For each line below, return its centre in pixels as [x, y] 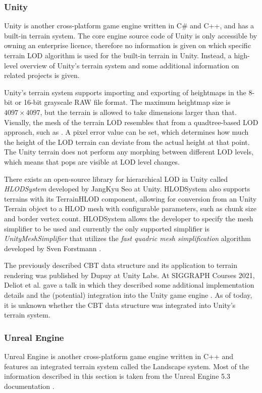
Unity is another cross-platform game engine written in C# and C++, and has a [129, 26]
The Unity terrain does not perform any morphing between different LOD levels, [129, 152]
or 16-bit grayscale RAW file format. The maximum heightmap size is [123, 102]
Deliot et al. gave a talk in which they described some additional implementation [129, 285]
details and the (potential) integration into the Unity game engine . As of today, [128, 295]
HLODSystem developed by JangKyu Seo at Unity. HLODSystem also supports [127, 189]
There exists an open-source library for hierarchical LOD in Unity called [116, 179]
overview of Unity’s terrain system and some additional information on [129, 65]
